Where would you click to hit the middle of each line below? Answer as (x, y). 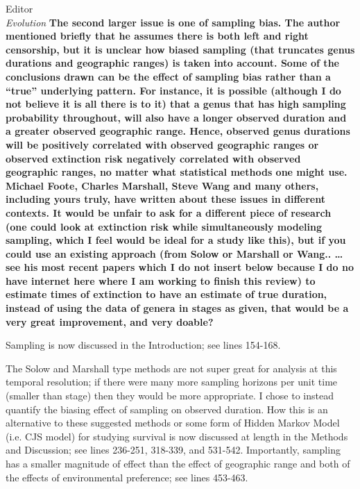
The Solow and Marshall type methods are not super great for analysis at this (171, 368)
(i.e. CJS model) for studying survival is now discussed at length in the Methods (177, 436)
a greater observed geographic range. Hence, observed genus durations (178, 131)
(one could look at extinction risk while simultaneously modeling (164, 226)
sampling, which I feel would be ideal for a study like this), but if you (176, 240)
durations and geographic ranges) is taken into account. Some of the (172, 63)
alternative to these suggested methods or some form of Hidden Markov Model (173, 423)
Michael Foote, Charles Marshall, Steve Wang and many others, (162, 185)
